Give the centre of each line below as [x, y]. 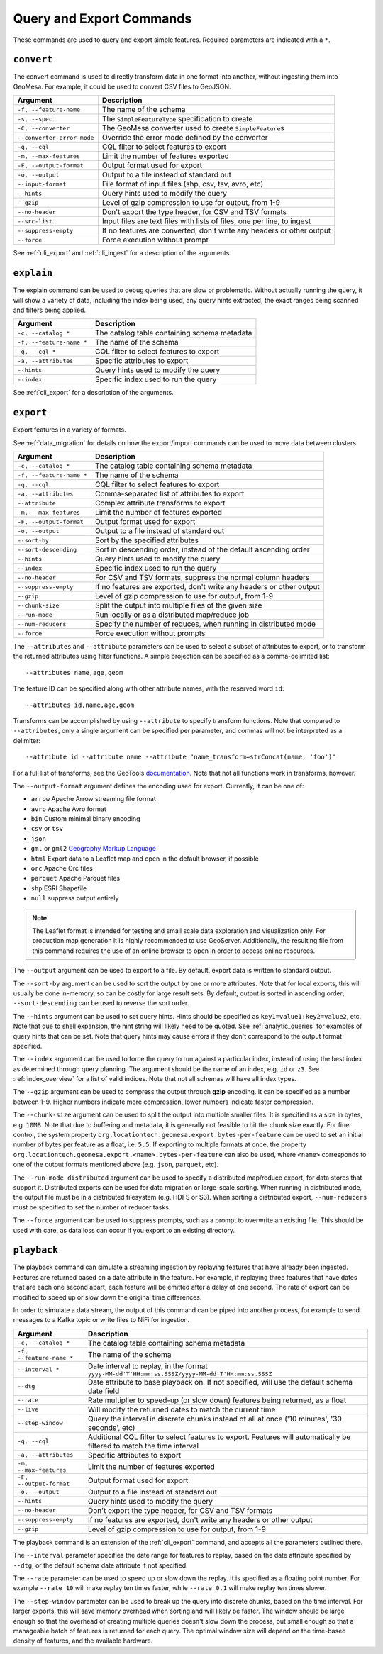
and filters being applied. [50, 310]
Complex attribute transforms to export [160, 503]
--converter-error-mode [56, 137]
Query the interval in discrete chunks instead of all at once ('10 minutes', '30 [215, 1419]
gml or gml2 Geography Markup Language [93, 849]
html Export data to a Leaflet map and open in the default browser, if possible [145, 859]
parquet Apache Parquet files [76, 878]
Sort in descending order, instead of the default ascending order [202, 549]
